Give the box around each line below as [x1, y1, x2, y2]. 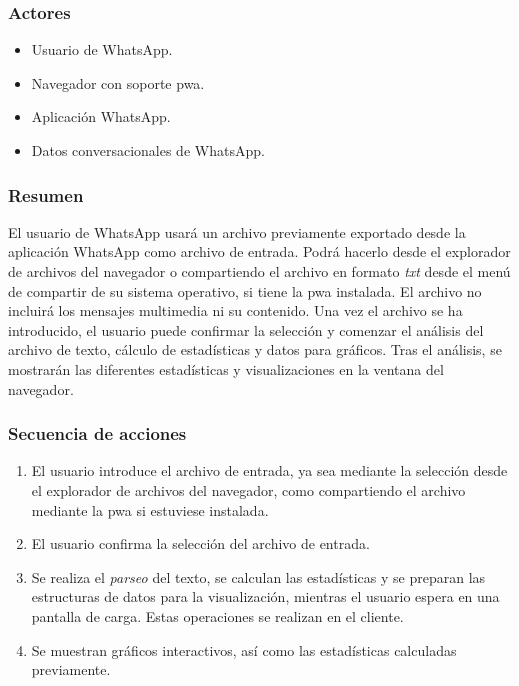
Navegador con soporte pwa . [31, 72, 205, 93]
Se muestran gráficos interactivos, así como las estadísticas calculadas [31, 639, 457, 660]
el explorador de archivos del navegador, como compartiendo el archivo [31, 479, 466, 500]
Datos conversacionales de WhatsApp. [31, 140, 265, 160]
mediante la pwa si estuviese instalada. [31, 499, 269, 520]
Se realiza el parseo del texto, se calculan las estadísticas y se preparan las [31, 566, 486, 587]
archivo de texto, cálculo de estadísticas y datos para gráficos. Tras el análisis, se [8, 339, 502, 360]
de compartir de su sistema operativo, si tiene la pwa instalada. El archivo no [8, 280, 482, 301]
